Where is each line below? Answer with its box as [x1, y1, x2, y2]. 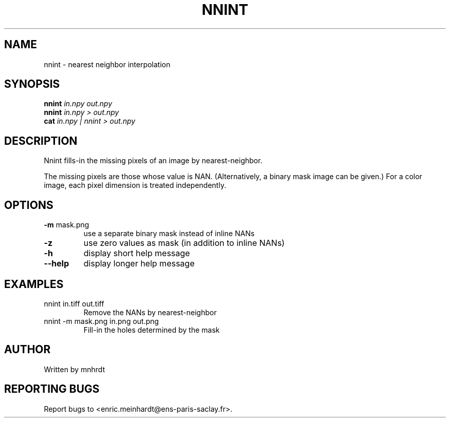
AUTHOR [4, 343, 51, 356]
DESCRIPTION [4, 134, 78, 147]
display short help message [83, 248, 190, 259]
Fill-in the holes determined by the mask [83, 325, 220, 334]
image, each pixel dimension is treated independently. [44, 181, 227, 190]
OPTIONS [4, 198, 53, 212]
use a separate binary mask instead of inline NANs [83, 229, 255, 238]
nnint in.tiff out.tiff [44, 299, 104, 308]
